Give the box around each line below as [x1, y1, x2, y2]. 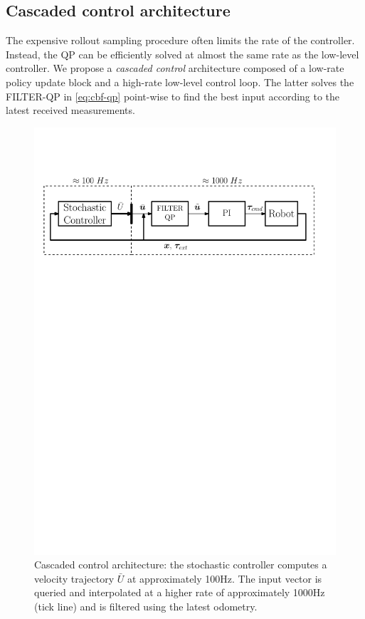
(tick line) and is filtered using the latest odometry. [34, 599, 258, 614]
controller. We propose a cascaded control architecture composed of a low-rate [6, 61, 344, 76]
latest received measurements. [6, 103, 135, 118]
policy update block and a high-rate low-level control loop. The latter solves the [6, 74, 354, 89]
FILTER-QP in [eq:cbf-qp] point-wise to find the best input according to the [6, 88, 340, 103]
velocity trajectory [34, 571, 115, 586]
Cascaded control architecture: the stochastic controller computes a [34, 557, 327, 572]
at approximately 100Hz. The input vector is [127, 571, 322, 586]
